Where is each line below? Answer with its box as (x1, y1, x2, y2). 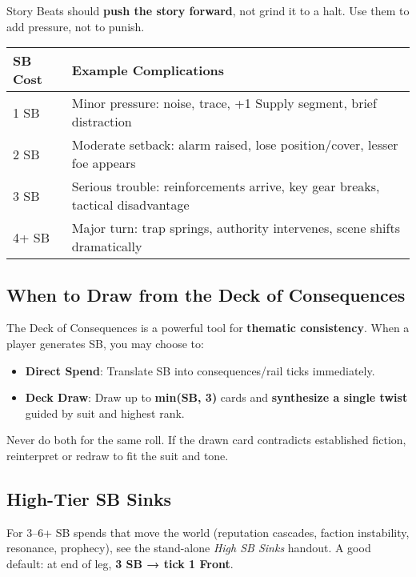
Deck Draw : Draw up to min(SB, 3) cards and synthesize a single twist (25, 389, 408, 406)
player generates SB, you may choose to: (6, 335, 204, 351)
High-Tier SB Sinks (6, 486, 172, 511)
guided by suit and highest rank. (25, 404, 185, 421)
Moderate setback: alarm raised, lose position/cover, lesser (71, 135, 398, 154)
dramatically (71, 237, 142, 256)
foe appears (71, 154, 136, 173)
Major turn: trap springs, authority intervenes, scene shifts (71, 218, 400, 238)
